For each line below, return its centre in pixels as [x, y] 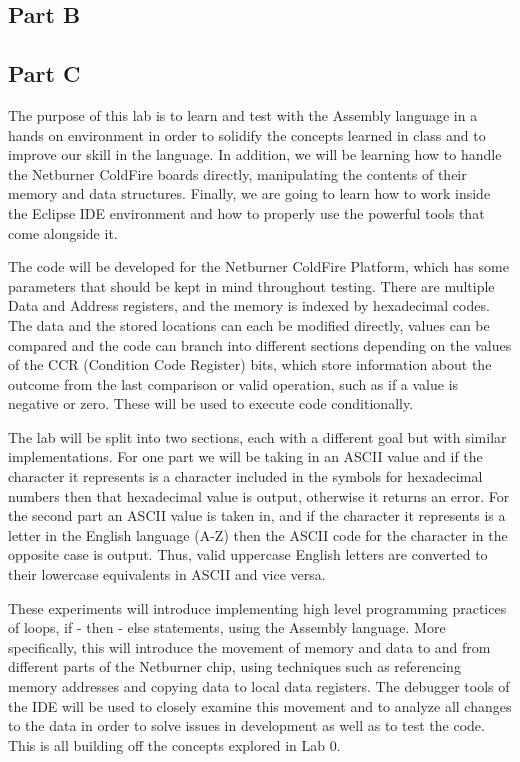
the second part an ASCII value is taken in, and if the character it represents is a [257, 515]
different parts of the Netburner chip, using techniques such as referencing [234, 666]
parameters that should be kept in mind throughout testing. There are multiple [251, 285]
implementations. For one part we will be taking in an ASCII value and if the [245, 456]
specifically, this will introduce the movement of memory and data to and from [249, 646]
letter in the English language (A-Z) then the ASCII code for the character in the [258, 534]
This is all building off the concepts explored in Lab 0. [174, 744]
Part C [44, 73]
